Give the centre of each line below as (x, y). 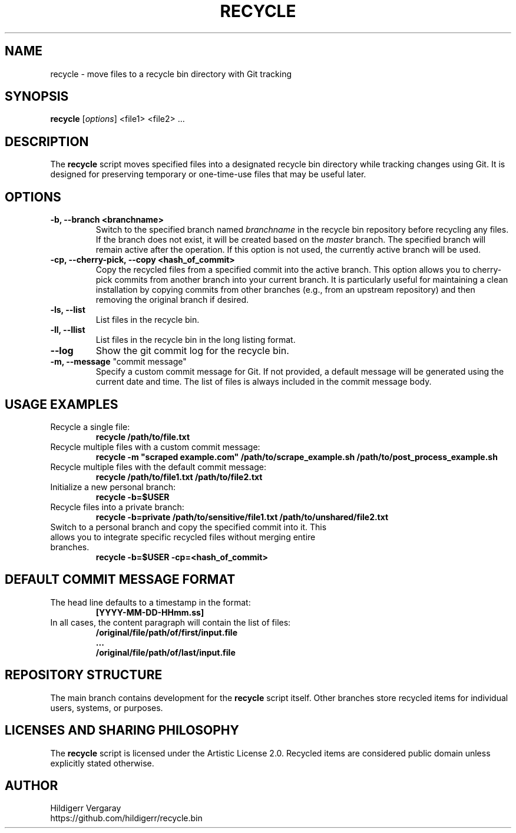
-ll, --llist (68, 330)
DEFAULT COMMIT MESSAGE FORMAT (120, 580)
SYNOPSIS (37, 97)
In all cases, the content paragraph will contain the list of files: (171, 622)
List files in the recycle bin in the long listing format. (196, 340)
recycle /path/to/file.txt (143, 437)
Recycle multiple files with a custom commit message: (155, 447)
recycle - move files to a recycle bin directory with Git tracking (171, 74)
